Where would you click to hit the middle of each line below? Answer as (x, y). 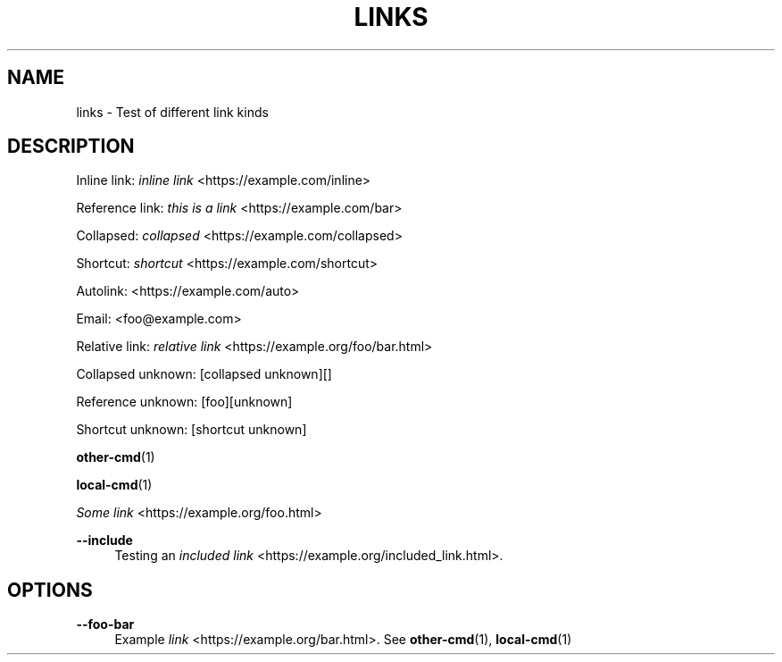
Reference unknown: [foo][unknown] (184, 402)
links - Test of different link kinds (172, 112)
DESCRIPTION (71, 147)
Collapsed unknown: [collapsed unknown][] (204, 374)
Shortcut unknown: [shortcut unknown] (191, 430)
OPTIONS (50, 590)
